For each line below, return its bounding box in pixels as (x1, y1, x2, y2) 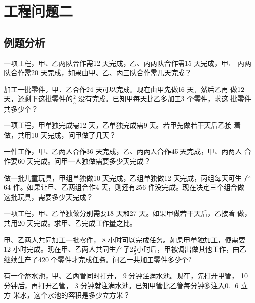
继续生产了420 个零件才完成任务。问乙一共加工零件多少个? (4, 254, 192, 264)
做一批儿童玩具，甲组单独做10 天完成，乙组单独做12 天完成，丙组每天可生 (4, 172, 242, 182)
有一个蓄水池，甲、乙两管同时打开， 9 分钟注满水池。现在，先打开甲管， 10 (4, 271, 248, 281)
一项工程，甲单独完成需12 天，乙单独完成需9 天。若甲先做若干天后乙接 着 (4, 120, 241, 130)
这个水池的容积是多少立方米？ (33, 290, 130, 300)
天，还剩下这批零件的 (4, 93, 73, 104)
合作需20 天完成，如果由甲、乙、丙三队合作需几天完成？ (10, 67, 192, 78)
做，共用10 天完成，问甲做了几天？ (4, 129, 116, 140)
